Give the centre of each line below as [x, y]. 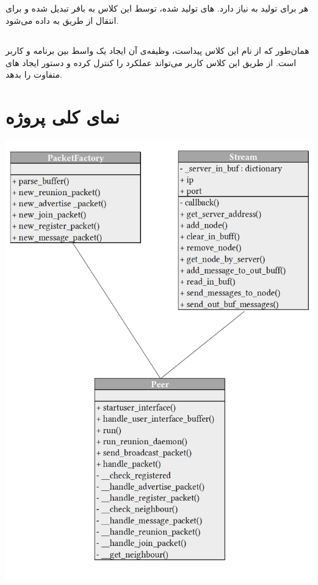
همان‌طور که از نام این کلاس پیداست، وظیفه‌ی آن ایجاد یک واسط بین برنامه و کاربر [157, 50]
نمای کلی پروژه [63, 116]
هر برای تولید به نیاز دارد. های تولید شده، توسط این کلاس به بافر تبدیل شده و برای [157, 8]
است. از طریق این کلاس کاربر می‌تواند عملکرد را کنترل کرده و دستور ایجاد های [151, 62]
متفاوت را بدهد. [34, 74]
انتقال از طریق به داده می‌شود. [62, 20]
